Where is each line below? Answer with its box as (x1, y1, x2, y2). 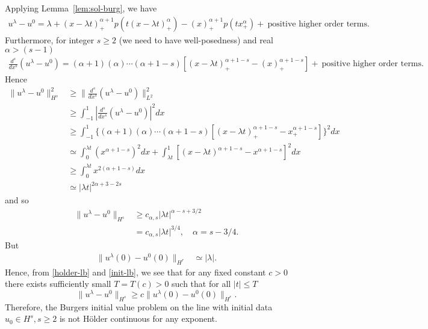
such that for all (172, 277, 231, 290)
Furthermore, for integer (5, 33, 95, 46)
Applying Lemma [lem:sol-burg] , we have (5, 2, 157, 14)
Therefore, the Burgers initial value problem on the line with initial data (5, 300, 273, 313)
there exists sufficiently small (5, 277, 111, 290)
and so (5, 194, 29, 206)
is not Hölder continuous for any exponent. (59, 312, 217, 325)
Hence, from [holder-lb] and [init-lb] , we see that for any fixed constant (5, 265, 266, 278)
